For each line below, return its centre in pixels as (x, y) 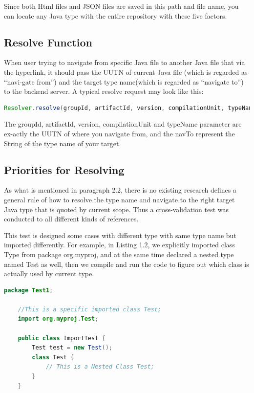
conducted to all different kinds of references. (71, 219)
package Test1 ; (29, 290)
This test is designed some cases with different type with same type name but (120, 235)
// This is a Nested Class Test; (100, 367)
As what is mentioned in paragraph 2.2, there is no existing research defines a (120, 190)
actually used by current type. (49, 273)
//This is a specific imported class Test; (90, 309)
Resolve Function (48, 42)
